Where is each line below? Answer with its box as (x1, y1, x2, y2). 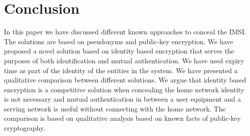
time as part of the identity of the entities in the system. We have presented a (4, 65, 238, 75)
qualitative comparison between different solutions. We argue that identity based (4, 75, 246, 85)
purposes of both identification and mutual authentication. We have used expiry (4, 55, 244, 65)
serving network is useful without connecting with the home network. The (4, 103, 226, 113)
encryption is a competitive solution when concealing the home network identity (4, 84, 245, 94)
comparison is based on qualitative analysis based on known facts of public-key (4, 113, 241, 123)
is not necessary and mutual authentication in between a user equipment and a (4, 94, 241, 104)
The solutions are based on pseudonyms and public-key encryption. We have (4, 36, 233, 46)
